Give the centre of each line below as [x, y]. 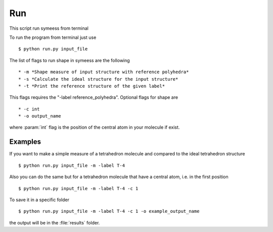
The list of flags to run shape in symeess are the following [70, 60]
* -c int [29, 109]
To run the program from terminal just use [53, 37]
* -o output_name [40, 116]
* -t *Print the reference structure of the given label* [92, 86]
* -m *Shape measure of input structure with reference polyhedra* [104, 72]
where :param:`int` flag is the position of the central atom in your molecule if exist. [95, 127]
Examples [25, 142]
